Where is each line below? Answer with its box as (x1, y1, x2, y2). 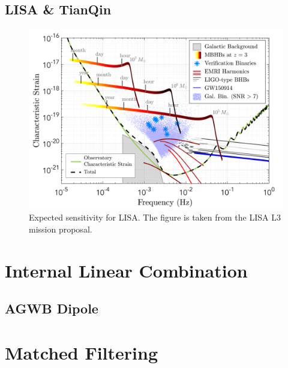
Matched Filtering (5, 340, 158, 364)
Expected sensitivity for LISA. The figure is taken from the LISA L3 (29, 211, 281, 224)
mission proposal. (29, 223, 92, 235)
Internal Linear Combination (5, 258, 248, 282)
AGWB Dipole (5, 299, 98, 318)
